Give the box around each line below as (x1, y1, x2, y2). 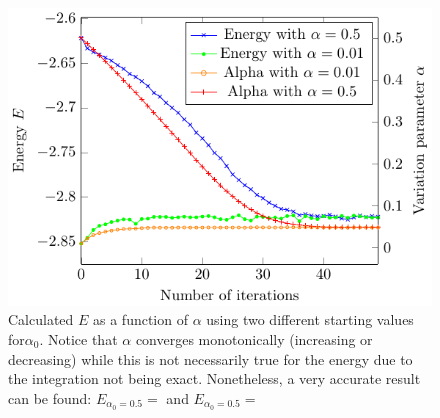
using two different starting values (206, 309, 414, 330)
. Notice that (39, 329, 118, 349)
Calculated (8, 309, 74, 330)
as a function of (93, 309, 188, 330)
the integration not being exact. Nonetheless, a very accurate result (8, 368, 421, 389)
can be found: (8, 387, 92, 408)
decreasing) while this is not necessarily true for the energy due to (8, 348, 413, 369)
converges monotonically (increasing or (135, 329, 373, 349)
